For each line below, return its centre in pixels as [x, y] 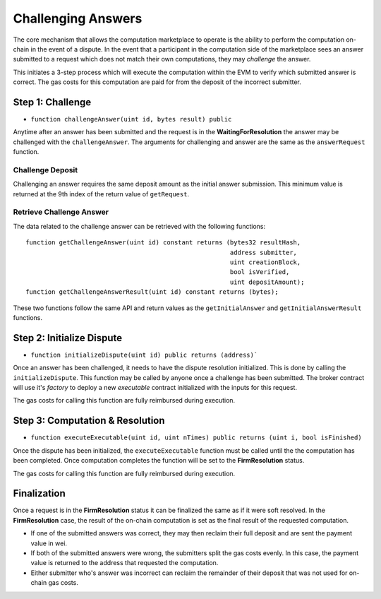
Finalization [40, 493]
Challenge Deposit [46, 170]
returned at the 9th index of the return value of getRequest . [101, 194]
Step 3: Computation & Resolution [89, 421]
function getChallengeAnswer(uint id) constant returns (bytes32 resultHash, [163, 243]
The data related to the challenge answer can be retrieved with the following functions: [139, 226]
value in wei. [49, 543]
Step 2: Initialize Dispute [68, 338]
